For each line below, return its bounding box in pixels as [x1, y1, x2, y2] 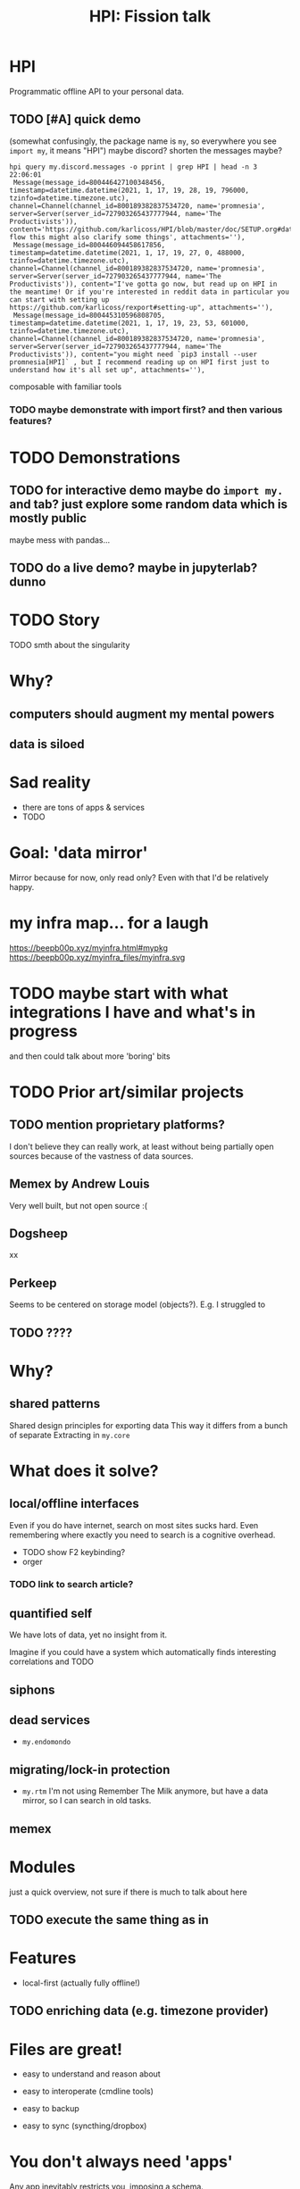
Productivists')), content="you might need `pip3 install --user [9, 350, 257, 359]
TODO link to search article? [9, 1578, 134, 1591]
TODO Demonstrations [9, 447, 181, 468]
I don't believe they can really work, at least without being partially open [9, 1141, 274, 1152]
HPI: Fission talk [88, 6, 212, 27]
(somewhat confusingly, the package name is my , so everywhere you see [9, 136, 277, 146]
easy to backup [21, 2103, 80, 2114]
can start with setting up [9, 295, 110, 304]
